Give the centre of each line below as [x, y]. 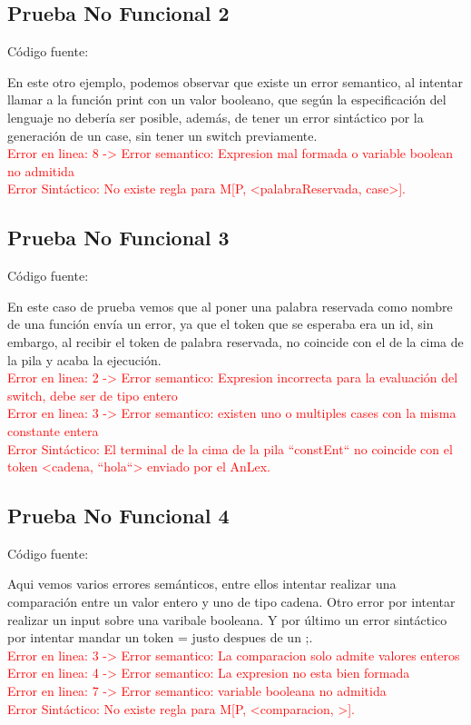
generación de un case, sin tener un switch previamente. [162, 135]
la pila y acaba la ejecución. [84, 359]
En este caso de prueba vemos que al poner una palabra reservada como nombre [230, 306]
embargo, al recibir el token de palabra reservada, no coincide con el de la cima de [235, 341]
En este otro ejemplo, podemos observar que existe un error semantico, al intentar [235, 81]
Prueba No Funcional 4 [118, 516]
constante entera [53, 430]
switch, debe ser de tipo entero [93, 395]
